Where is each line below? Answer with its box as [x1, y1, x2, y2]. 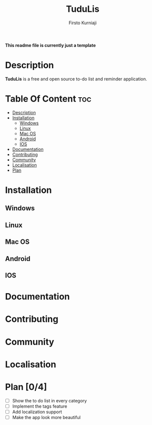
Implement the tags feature [12, 403, 67, 409]
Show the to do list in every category [12, 397, 87, 403]
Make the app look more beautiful [12, 414, 81, 420]
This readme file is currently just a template [5, 42, 96, 48]
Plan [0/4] [5, 381, 47, 392]
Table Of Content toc [5, 93, 92, 105]
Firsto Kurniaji [68, 20, 97, 26]
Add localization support [12, 409, 62, 415]
